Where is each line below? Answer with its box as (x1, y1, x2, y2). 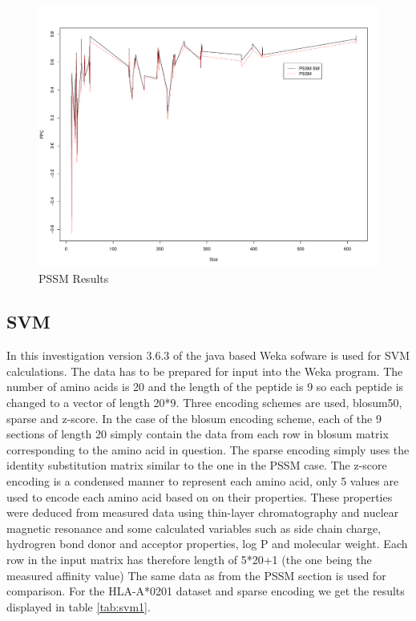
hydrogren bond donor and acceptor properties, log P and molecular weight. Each (6, 535, 408, 552)
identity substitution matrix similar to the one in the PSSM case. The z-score (6, 457, 387, 474)
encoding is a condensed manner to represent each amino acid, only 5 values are (6, 473, 399, 489)
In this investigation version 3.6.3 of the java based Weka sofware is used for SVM (6, 347, 410, 364)
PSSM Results (38, 270, 109, 287)
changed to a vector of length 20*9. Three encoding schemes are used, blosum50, (6, 394, 402, 411)
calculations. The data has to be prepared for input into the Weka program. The (6, 362, 403, 379)
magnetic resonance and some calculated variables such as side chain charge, (6, 519, 382, 536)
